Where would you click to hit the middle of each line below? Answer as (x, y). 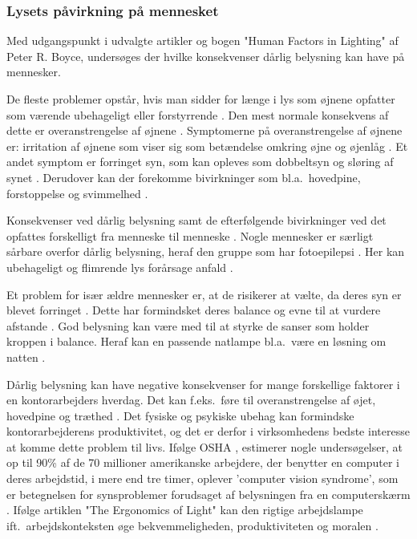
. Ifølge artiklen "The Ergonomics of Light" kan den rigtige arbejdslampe (185, 510)
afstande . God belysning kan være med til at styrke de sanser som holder (188, 325)
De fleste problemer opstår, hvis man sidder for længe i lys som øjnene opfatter (201, 99)
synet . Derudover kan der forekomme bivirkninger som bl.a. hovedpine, (184, 177)
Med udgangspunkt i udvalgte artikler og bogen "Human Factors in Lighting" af (202, 41)
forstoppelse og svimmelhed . (77, 193)
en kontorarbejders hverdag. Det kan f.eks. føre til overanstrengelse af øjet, (191, 400)
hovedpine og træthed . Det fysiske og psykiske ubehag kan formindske (180, 415)
